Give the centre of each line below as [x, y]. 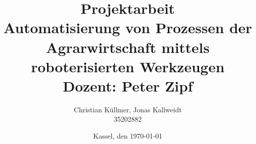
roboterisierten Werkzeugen [128, 66]
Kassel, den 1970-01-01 [128, 136]
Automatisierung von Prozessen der [128, 27]
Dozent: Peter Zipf [128, 85]
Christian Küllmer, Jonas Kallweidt [128, 109]
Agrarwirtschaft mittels [128, 47]
